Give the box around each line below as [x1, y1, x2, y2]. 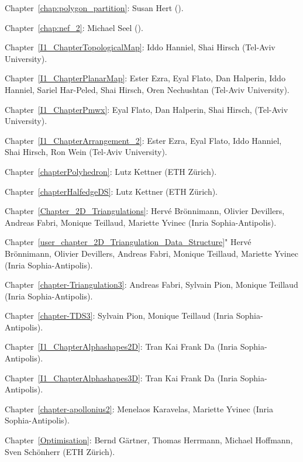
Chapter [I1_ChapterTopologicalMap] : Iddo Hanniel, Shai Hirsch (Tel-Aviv [5, 41, 276, 53]
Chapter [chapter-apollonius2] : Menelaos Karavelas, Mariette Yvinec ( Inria [5, 402, 273, 415]
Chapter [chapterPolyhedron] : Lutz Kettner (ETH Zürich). [5, 165, 217, 177]
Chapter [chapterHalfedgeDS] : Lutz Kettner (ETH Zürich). [5, 185, 218, 197]
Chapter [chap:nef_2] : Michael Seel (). [5, 21, 143, 33]
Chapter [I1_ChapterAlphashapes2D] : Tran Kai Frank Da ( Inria [5, 340, 238, 353]
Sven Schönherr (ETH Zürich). [5, 445, 115, 457]
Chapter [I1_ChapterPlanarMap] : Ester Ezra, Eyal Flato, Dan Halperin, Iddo [5, 72, 285, 84]
